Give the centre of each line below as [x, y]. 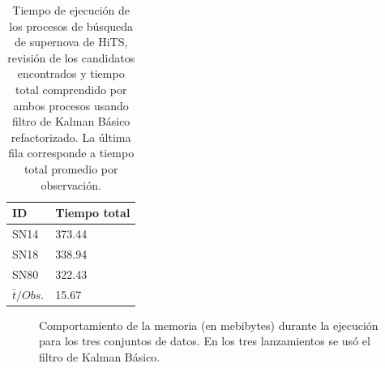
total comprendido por [71, 89]
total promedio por [71, 168]
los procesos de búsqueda [71, 26]
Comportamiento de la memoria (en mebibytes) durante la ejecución [209, 325]
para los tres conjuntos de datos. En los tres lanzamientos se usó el [205, 341]
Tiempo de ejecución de [71, 10]
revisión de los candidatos [71, 57]
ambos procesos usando [71, 105]
